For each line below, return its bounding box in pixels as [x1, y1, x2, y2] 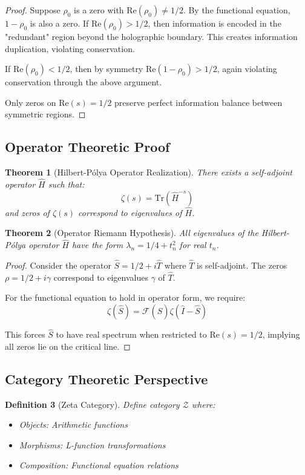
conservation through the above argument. [5, 76, 162, 88]
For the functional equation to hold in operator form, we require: [5, 291, 246, 304]
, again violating [217, 62, 277, 75]
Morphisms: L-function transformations [19, 438, 166, 451]
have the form [71, 238, 123, 251]
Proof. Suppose [5, 4, 61, 16]
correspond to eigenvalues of [78, 206, 182, 218]
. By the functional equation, [183, 4, 290, 16]
